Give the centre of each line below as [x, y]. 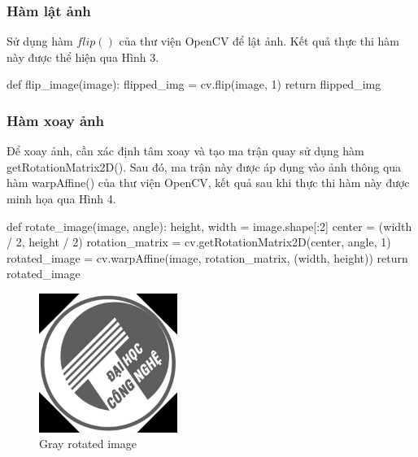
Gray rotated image [88, 444]
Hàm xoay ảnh [56, 120]
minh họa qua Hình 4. [61, 198]
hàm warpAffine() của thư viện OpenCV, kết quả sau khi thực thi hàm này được [208, 183]
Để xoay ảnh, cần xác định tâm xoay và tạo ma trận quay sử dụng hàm [185, 151]
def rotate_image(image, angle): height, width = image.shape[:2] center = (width [209, 226]
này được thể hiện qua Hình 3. [83, 57]
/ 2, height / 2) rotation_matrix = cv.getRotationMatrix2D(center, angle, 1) [199, 242]
